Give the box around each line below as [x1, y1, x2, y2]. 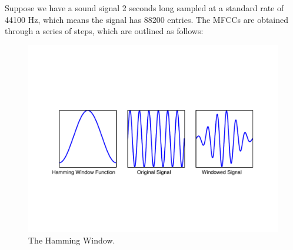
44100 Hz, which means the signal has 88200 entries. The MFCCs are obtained [5, 13, 289, 25]
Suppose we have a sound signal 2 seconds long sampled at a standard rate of [5, 2, 284, 14]
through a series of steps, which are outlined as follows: [5, 25, 204, 37]
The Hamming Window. [28, 234, 115, 246]
